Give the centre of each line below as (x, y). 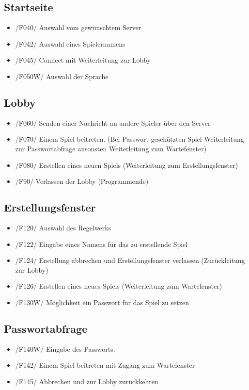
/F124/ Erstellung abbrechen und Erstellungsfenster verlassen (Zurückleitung (130, 260)
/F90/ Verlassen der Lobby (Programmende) (82, 181)
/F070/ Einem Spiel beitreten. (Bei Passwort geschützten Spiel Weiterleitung (130, 139)
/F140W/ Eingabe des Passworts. (65, 349)
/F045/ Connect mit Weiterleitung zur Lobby (83, 60)
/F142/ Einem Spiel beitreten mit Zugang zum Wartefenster (105, 365)
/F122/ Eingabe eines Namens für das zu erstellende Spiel (101, 244)
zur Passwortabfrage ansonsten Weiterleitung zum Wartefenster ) (111, 148)
